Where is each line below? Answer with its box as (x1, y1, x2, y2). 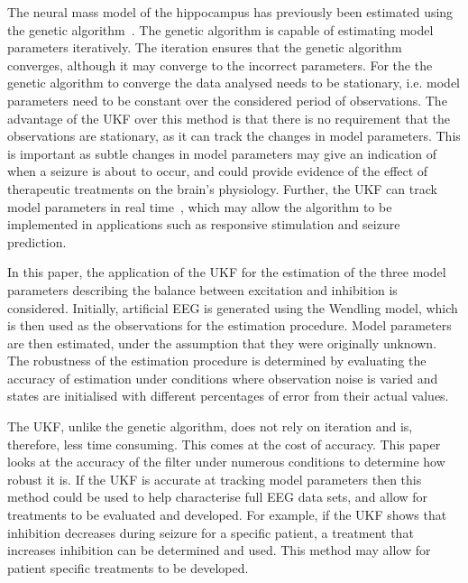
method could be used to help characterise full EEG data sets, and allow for (7, 487, 428, 506)
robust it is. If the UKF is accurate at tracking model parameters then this (7, 469, 422, 488)
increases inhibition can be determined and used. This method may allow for (7, 541, 431, 560)
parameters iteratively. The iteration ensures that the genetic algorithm (7, 38, 402, 57)
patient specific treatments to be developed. (7, 558, 249, 577)
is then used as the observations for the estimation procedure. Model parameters (7, 316, 452, 335)
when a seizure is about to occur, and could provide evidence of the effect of (7, 162, 428, 180)
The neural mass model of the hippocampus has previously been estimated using (7, 3, 454, 21)
